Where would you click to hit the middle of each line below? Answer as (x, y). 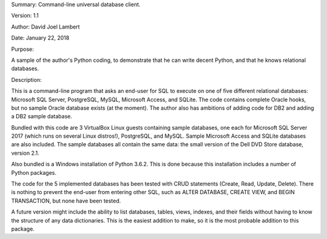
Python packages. (34, 172)
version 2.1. (25, 153)
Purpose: (23, 49)
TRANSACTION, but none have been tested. (66, 201)
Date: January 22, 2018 (40, 38)
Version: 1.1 (25, 16)
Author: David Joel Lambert (45, 27)
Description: (26, 79)
